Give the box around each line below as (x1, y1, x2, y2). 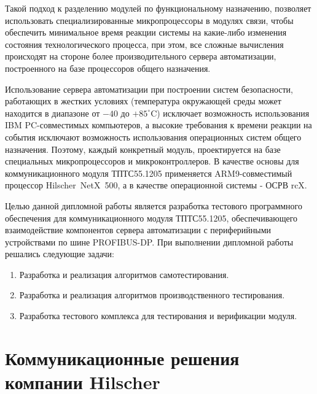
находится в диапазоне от (5, 106, 100, 119)
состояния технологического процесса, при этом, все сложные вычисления (5, 37, 284, 50)
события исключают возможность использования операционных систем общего (5, 130, 302, 143)
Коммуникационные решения (5, 345, 240, 370)
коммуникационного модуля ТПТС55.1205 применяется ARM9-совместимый (5, 166, 292, 179)
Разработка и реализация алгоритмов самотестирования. (19, 268, 229, 280)
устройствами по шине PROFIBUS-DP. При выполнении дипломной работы (5, 235, 294, 248)
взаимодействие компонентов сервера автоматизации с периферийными (5, 223, 272, 236)
